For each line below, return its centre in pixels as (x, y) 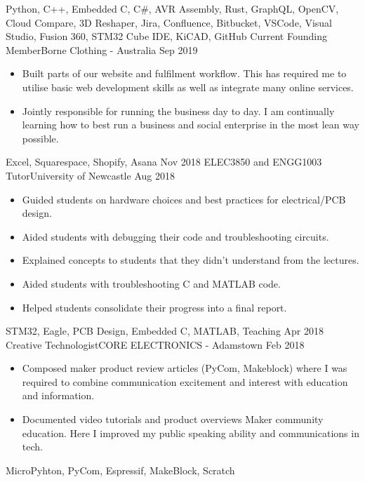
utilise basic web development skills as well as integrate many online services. (188, 87)
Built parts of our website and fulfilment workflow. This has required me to (184, 73)
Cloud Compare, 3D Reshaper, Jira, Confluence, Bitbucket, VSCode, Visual (169, 22)
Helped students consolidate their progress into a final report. (154, 307)
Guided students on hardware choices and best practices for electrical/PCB (184, 199)
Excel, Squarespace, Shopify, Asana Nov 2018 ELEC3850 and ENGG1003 (164, 162)
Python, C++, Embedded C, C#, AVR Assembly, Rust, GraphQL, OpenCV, (172, 8)
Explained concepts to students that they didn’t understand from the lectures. (191, 260)
